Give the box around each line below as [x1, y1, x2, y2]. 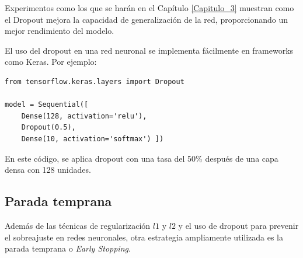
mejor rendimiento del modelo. [5, 25, 114, 37]
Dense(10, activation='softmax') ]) [21, 134, 164, 143]
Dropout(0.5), [21, 123, 76, 132]
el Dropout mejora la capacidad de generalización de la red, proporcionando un [5, 13, 288, 25]
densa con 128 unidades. [5, 163, 91, 176]
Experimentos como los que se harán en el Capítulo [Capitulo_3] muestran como [5, 2, 294, 13]
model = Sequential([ [5, 100, 89, 109]
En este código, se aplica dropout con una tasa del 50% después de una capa [5, 152, 278, 164]
